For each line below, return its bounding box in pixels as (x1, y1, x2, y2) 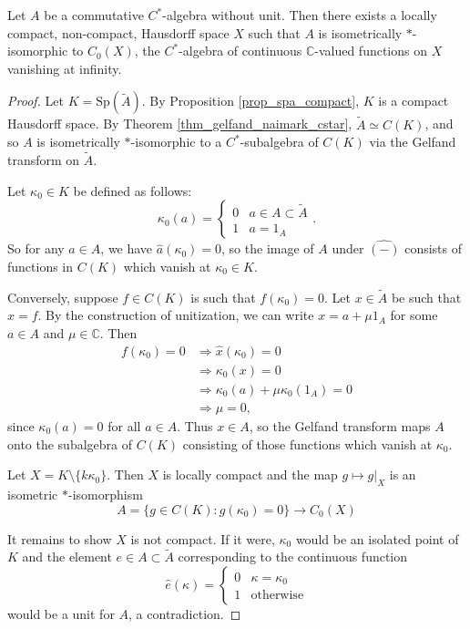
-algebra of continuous (179, 41, 302, 60)
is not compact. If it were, (130, 529, 275, 548)
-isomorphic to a (130, 132, 222, 151)
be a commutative (44, 5, 144, 24)
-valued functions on (314, 41, 427, 60)
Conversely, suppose (7, 287, 118, 306)
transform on (7, 150, 80, 169)
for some (390, 305, 438, 325)
